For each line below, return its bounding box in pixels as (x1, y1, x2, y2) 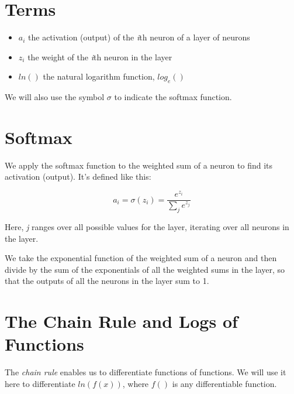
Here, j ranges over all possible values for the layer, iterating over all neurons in (5, 220, 289, 232)
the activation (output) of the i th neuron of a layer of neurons (28, 31, 250, 43)
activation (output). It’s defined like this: (5, 170, 151, 183)
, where (122, 377, 149, 389)
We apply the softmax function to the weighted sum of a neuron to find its (5, 159, 273, 171)
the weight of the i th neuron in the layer (27, 50, 172, 63)
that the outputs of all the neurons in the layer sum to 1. (5, 275, 209, 287)
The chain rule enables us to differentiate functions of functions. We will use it (5, 366, 286, 378)
